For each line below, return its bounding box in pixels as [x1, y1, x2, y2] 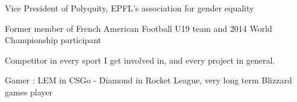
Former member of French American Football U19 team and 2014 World [5, 22, 272, 34]
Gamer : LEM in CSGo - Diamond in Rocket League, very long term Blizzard [5, 74, 292, 86]
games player [5, 85, 53, 98]
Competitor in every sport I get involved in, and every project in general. [5, 53, 275, 66]
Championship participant [5, 34, 101, 46]
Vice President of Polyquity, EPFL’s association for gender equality [5, 2, 254, 14]
